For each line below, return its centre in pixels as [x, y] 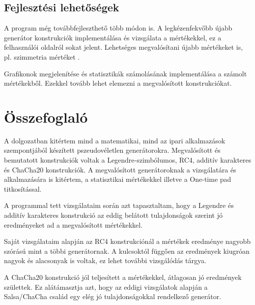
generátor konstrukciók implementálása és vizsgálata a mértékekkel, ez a [113, 37]
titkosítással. [23, 188]
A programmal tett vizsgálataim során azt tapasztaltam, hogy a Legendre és [119, 205]
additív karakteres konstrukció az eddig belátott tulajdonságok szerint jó [113, 215]
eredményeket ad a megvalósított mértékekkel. [73, 224]
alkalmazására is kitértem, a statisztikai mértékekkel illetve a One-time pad [118, 179]
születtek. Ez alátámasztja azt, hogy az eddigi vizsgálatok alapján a [106, 287]
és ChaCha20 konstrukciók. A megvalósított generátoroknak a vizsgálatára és [120, 169]
